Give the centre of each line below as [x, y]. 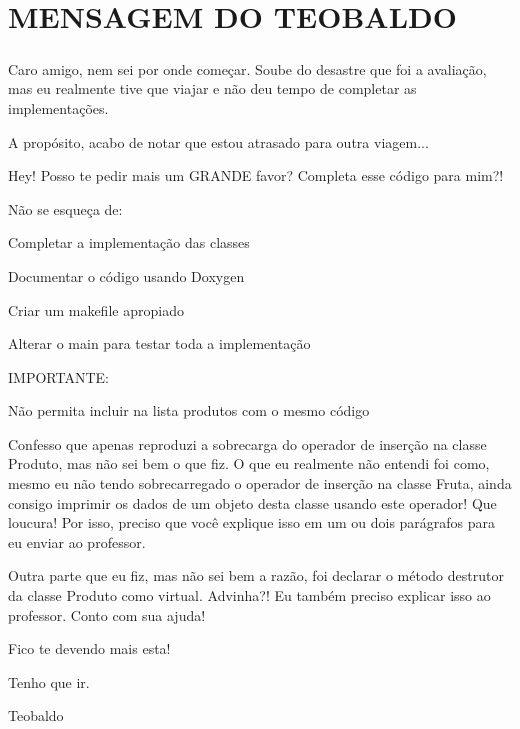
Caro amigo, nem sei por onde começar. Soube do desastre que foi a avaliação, [247, 68]
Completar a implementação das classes [129, 242]
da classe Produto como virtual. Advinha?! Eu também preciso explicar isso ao [249, 595]
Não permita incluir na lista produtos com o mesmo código [189, 410]
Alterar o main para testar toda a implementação [159, 343]
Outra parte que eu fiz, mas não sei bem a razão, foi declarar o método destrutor [256, 575]
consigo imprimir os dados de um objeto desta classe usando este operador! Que [252, 502]
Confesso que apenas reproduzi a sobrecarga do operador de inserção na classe [247, 443]
